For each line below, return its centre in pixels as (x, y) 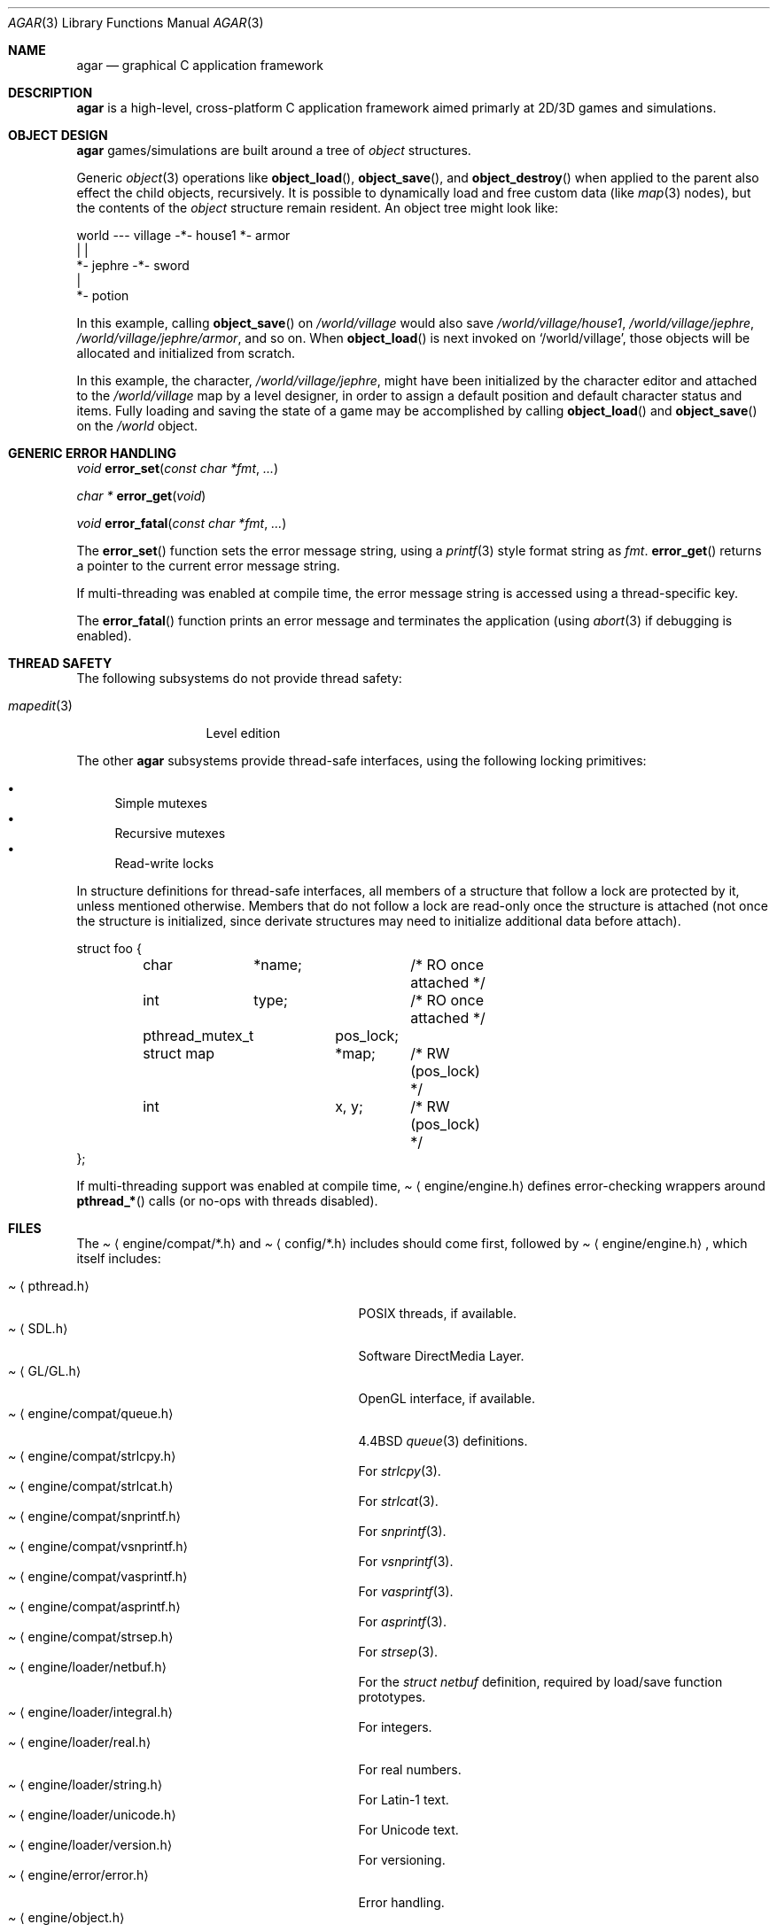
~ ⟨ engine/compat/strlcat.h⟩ (91, 1486)
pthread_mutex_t (198, 1036)
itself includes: (119, 1258)
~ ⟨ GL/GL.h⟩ (45, 1371)
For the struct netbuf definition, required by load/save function (540, 1682)
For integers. (395, 1727)
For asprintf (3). (402, 1622)
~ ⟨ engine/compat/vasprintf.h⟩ (98, 1576)
